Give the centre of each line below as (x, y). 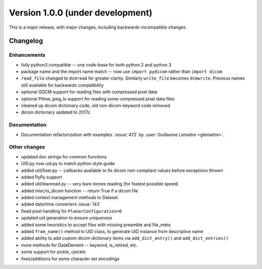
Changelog (26, 41)
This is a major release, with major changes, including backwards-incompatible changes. (98, 27)
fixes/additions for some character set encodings (70, 259)
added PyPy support (42, 177)
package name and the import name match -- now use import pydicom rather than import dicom (122, 72)
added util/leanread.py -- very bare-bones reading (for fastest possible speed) (100, 184)
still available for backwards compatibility (62, 85)
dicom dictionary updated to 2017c (56, 112)
